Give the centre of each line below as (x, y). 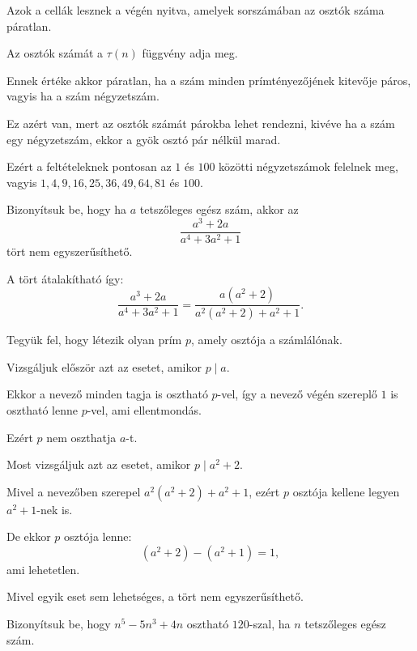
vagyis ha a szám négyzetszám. (83, 96)
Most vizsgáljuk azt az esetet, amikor (99, 464)
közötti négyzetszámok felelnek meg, (308, 166)
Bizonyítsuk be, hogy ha (67, 209)
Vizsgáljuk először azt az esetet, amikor (104, 366)
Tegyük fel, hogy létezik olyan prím (94, 340)
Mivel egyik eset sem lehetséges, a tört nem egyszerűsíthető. (155, 596)
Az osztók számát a (55, 53)
